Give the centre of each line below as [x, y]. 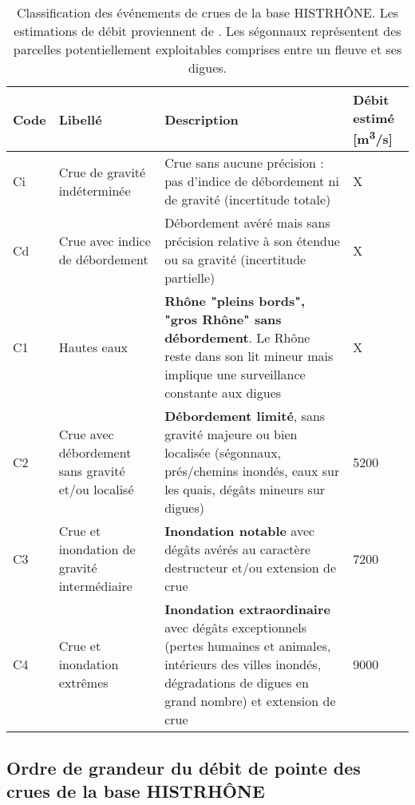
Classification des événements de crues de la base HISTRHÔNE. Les [207, 12]
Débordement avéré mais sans [247, 223]
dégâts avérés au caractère [238, 549]
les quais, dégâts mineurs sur [245, 490]
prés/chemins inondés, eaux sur [252, 471]
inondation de [97, 549]
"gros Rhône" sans [223, 319]
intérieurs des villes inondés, [243, 664]
